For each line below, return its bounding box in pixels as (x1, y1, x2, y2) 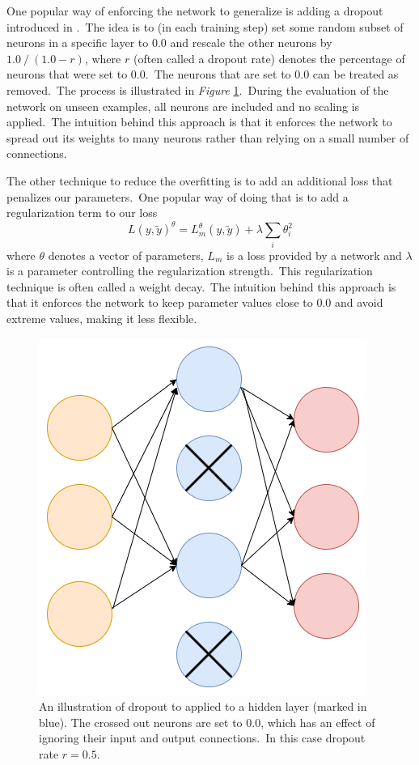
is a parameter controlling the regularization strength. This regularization (6, 262, 373, 279)
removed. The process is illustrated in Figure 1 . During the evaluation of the (6, 81, 389, 98)
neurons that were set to (6, 66, 128, 83)
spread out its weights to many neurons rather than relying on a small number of (6, 129, 409, 146)
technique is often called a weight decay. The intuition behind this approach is (6, 278, 396, 295)
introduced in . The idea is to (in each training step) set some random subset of (6, 18, 404, 35)
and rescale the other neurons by (170, 34, 332, 51)
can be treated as (312, 66, 399, 83)
